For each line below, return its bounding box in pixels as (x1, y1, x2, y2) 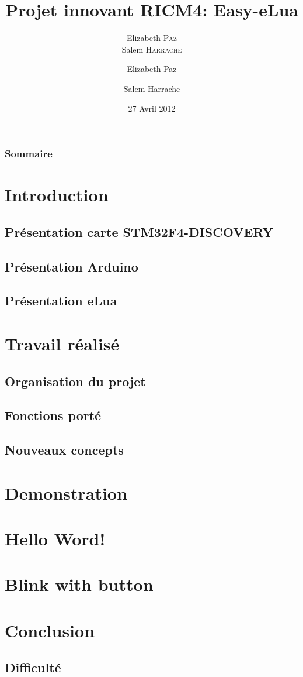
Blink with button (5, 572, 154, 596)
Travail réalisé (5, 331, 120, 355)
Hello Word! (5, 527, 106, 551)
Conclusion (5, 618, 95, 642)
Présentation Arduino (5, 257, 138, 275)
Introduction (5, 183, 109, 207)
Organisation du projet (5, 372, 146, 390)
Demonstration (5, 480, 127, 504)
